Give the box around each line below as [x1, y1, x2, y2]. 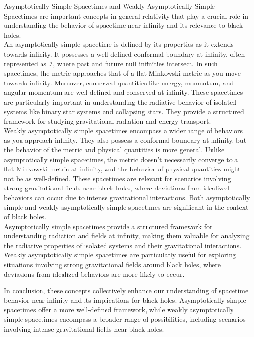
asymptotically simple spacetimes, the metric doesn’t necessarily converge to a [4, 154, 238, 164]
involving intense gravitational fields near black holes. [4, 323, 164, 334]
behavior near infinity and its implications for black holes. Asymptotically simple [4, 295, 246, 305]
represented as [4, 58, 46, 68]
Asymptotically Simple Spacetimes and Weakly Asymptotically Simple [4, 1, 215, 11]
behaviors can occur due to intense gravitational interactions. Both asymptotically [4, 192, 250, 202]
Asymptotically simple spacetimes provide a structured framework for [4, 221, 212, 231]
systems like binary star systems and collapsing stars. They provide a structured [4, 106, 244, 116]
